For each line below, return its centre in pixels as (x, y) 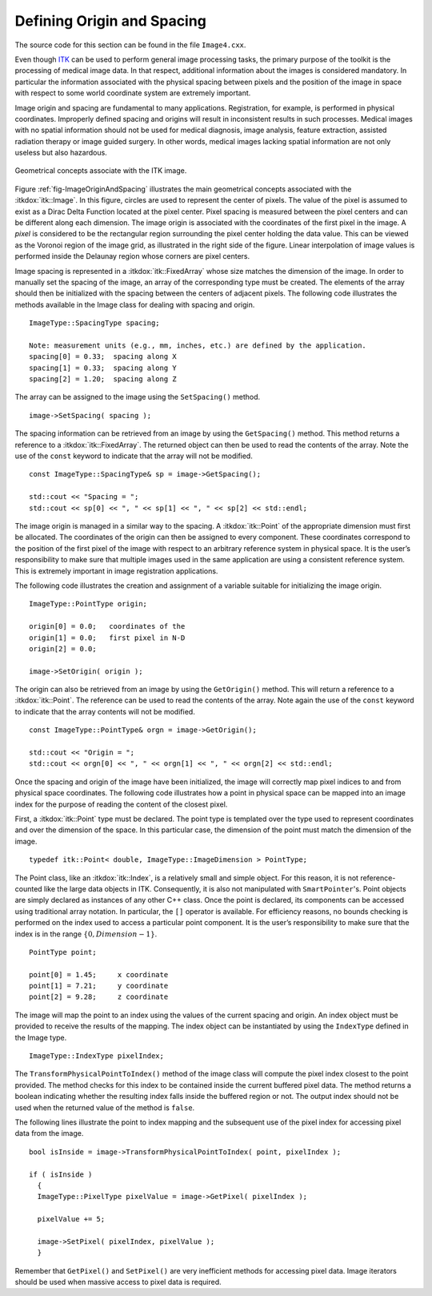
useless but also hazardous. (61, 153)
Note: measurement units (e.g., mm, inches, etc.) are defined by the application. (198, 345)
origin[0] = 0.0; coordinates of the (107, 626)
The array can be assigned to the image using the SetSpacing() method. (138, 397)
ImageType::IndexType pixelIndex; (96, 1056)
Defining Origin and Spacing (111, 21)
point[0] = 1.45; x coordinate (99, 974)
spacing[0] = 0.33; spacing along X (103, 357)
